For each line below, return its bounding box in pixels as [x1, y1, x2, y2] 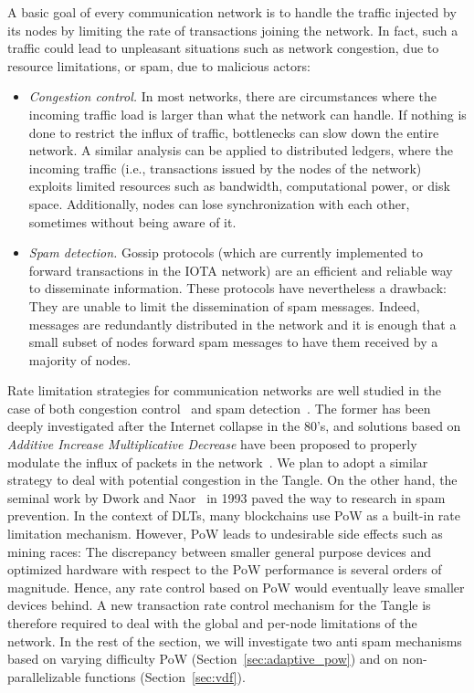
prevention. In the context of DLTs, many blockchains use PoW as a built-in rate [7, 506, 461, 525]
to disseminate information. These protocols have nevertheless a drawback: [28, 278, 447, 298]
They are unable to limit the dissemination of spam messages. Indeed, [28, 296, 420, 315]
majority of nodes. [28, 350, 132, 369]
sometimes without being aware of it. [28, 212, 237, 231]
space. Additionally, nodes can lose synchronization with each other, [28, 194, 410, 213]
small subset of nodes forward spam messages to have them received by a [28, 332, 438, 352]
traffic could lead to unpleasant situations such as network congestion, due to [7, 38, 439, 58]
